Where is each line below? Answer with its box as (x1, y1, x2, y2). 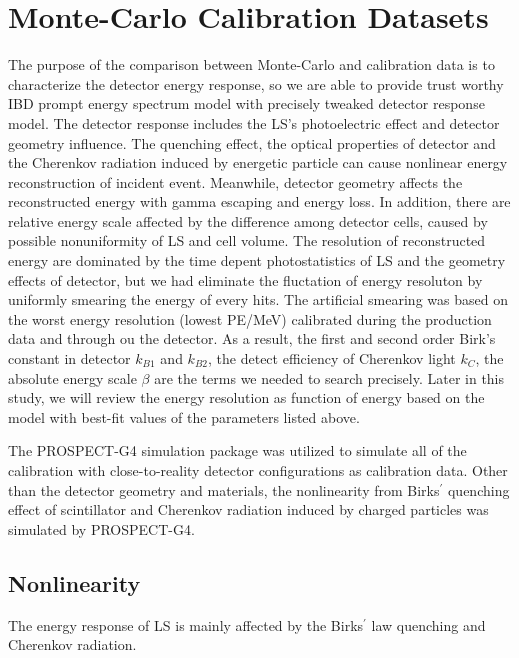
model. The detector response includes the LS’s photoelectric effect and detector (8, 112, 500, 133)
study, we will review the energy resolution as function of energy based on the (8, 387, 485, 408)
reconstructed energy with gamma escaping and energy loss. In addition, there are (8, 191, 511, 212)
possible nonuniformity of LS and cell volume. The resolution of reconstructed (8, 230, 486, 251)
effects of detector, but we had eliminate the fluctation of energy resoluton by (8, 269, 483, 290)
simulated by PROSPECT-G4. (8, 518, 195, 539)
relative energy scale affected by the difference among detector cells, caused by (8, 210, 488, 231)
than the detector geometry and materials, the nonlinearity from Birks (8, 479, 440, 500)
